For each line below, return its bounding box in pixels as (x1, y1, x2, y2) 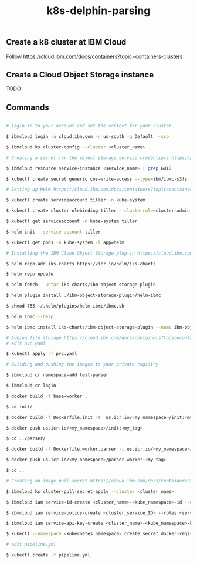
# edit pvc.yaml (6, 340, 46, 346)
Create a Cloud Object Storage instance (6, 70, 154, 80)
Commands (6, 102, 50, 112)
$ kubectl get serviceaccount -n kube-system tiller (6, 218, 138, 224)
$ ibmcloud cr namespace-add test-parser (6, 372, 109, 378)
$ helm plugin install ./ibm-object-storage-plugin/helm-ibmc (6, 292, 161, 299)
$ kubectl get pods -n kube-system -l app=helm (6, 239, 125, 245)
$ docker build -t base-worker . (6, 393, 88, 399)
